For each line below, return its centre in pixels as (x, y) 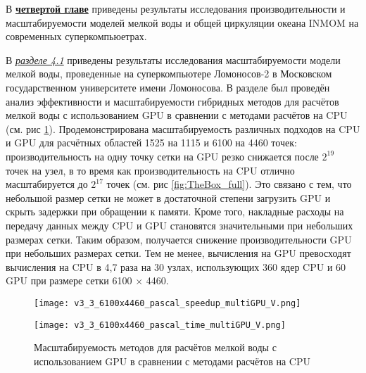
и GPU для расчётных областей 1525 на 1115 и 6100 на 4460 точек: (151, 143)
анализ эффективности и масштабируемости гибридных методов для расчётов (172, 101)
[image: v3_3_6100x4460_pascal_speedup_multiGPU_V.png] (168, 303)
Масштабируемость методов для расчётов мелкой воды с (155, 347)
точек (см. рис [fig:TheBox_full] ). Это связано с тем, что (229, 184)
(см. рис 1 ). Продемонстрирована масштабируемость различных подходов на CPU (183, 128)
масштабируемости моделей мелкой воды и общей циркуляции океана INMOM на (182, 22)
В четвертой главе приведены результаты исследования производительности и (176, 8)
